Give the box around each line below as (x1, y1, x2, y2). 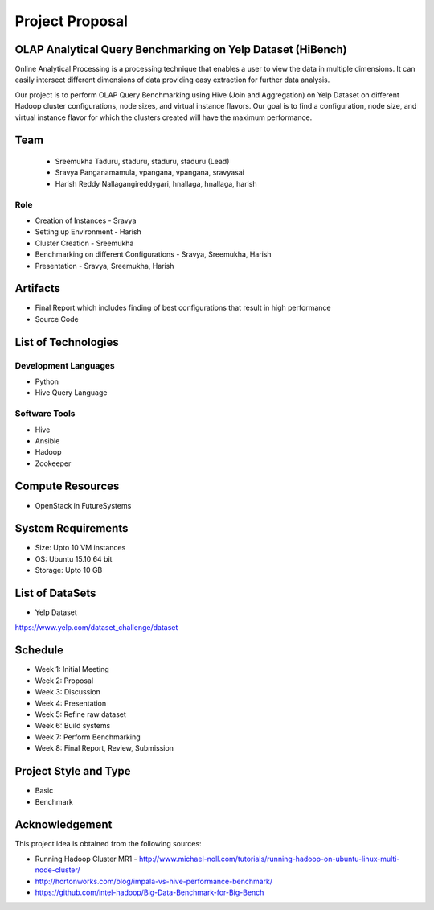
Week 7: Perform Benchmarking (35, 732, 141, 742)
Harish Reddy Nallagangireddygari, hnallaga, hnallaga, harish (55, 179, 257, 188)
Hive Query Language (35, 388, 108, 397)
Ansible (35, 435, 60, 446)
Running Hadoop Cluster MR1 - (35, 854, 137, 863)
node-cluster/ (35, 865, 80, 875)
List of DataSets (14, 587, 96, 600)
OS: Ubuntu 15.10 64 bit (35, 554, 113, 563)
